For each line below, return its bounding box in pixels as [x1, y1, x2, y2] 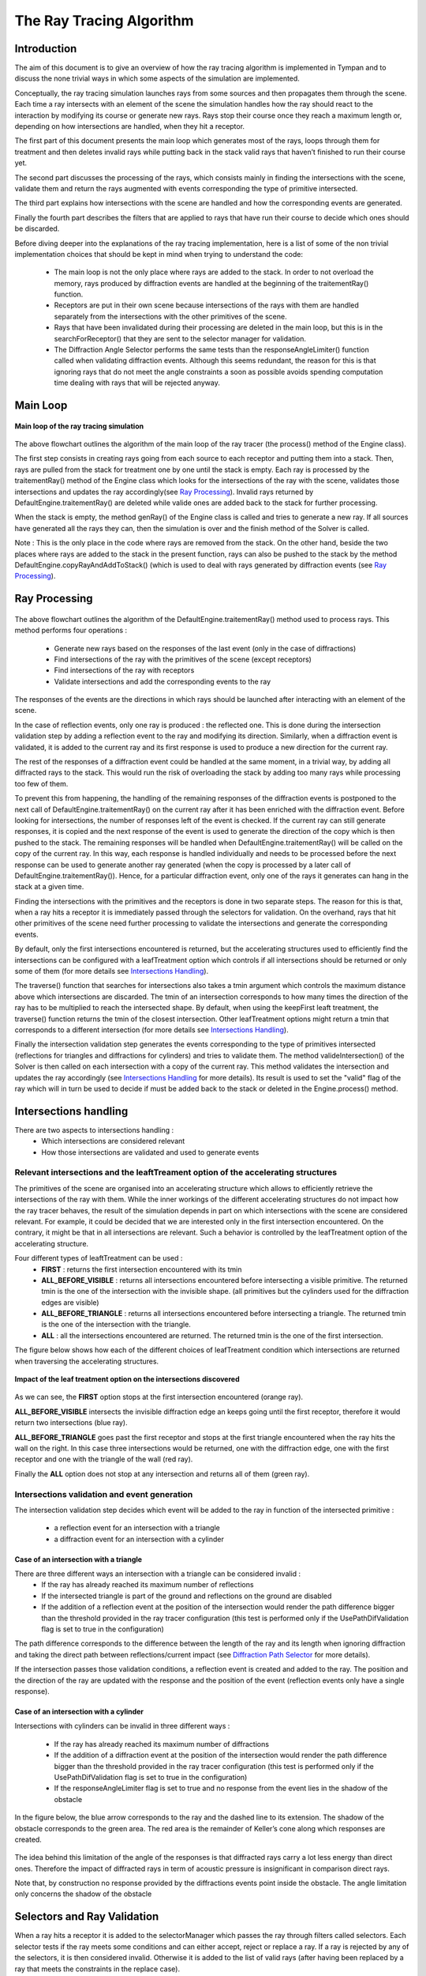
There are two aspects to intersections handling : [14, 1125, 174, 1134]
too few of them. [14, 779, 69, 788]
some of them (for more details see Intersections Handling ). [14, 967, 209, 976]
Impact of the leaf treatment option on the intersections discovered [14, 1375, 240, 1384]
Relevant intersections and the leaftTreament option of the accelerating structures [14, 1167, 338, 1178]
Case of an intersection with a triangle [14, 1554, 142, 1564]
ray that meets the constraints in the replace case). [14, 1964, 181, 1974]
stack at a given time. [14, 882, 84, 892]
